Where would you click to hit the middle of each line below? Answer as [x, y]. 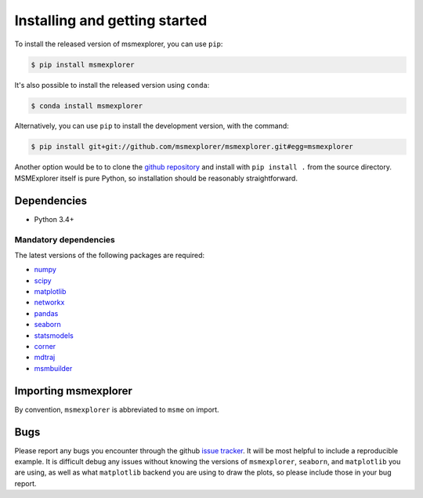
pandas [46, 313]
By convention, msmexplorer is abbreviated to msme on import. [117, 409]
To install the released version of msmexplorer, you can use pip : [119, 44]
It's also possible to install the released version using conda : [112, 85]
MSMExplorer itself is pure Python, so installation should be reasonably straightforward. [156, 178]
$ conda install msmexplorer [87, 105]
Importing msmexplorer [74, 391]
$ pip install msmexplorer [83, 64]
